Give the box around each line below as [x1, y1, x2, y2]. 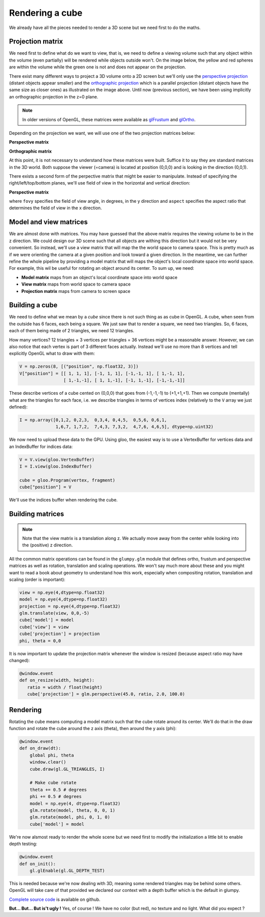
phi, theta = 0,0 [19, 638, 61, 643]
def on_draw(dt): [19, 746, 61, 751]
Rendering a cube [9, 7, 83, 18]
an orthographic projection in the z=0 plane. [9, 94, 98, 99]
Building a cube [9, 301, 57, 310]
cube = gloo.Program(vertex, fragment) [19, 477, 115, 483]
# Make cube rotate [29, 780, 77, 786]
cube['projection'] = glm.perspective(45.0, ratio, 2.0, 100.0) [27, 692, 185, 697]
